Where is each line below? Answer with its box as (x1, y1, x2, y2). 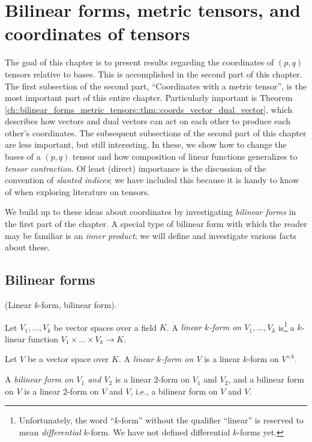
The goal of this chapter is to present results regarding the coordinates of (5, 56, 274, 68)
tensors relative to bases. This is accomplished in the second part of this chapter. (5, 67, 302, 80)
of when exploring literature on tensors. (5, 185, 150, 198)
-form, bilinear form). (38, 298, 117, 311)
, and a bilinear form (228, 373, 304, 386)
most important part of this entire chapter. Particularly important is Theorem (5, 91, 293, 104)
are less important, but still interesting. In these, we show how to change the (5, 138, 287, 151)
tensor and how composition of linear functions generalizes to (72, 150, 298, 163)
